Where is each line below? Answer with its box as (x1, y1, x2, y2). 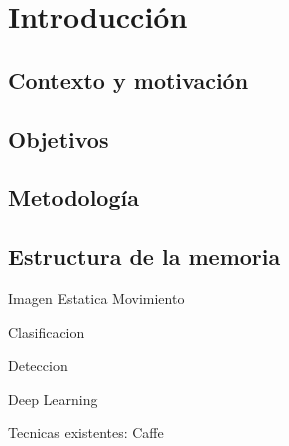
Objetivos (8, 123, 109, 154)
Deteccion (8, 355, 68, 376)
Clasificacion (8, 321, 85, 342)
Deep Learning (8, 388, 98, 409)
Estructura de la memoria (8, 241, 281, 272)
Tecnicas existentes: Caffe (8, 422, 164, 443)
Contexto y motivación (8, 64, 249, 95)
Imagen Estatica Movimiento (8, 287, 185, 308)
